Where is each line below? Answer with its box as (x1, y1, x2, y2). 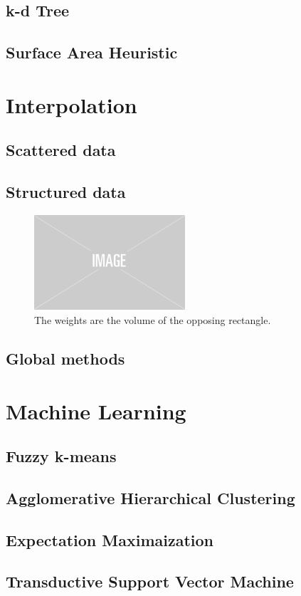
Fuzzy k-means (6, 445, 117, 467)
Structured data (6, 181, 126, 203)
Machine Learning (6, 396, 186, 425)
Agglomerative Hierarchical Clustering (6, 486, 295, 508)
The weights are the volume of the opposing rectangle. (34, 312, 271, 327)
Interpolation (6, 90, 137, 119)
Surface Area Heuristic (6, 41, 178, 63)
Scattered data (6, 139, 116, 161)
